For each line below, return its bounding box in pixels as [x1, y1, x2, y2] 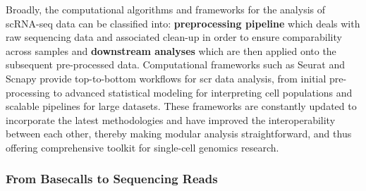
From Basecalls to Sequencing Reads [6, 170, 218, 187]
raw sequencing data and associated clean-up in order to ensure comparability [6, 30, 342, 44]
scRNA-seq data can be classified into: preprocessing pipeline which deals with [6, 16, 360, 30]
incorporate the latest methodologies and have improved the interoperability [6, 112, 336, 127]
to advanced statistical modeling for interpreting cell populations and [53, 85, 353, 99]
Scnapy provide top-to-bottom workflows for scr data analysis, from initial [6, 70, 327, 85]
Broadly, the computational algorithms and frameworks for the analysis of [6, 2, 326, 16]
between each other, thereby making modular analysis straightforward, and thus [6, 126, 352, 141]
